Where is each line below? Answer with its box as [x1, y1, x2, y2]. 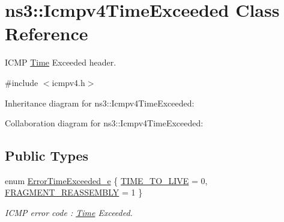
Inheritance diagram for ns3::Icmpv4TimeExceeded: [5, 96, 195, 109]
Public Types [5, 146, 89, 165]
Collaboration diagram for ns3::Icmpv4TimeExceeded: [5, 117, 204, 129]
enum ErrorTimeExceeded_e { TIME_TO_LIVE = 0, [5, 174, 208, 187]
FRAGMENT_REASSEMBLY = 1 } [5, 186, 143, 199]
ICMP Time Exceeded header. [5, 56, 116, 69]
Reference [5, 21, 88, 46]
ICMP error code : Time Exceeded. [5, 206, 133, 219]
